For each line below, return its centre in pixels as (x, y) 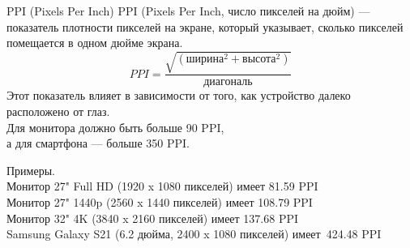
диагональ (228, 82)
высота (259, 59)
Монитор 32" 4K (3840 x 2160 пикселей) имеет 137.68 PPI (153, 218)
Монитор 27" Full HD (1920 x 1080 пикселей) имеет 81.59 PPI (162, 186)
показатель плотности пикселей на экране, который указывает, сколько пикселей (205, 26)
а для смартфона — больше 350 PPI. (98, 143)
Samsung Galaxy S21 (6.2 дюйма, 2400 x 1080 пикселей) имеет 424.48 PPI (194, 234)
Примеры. (31, 170)
